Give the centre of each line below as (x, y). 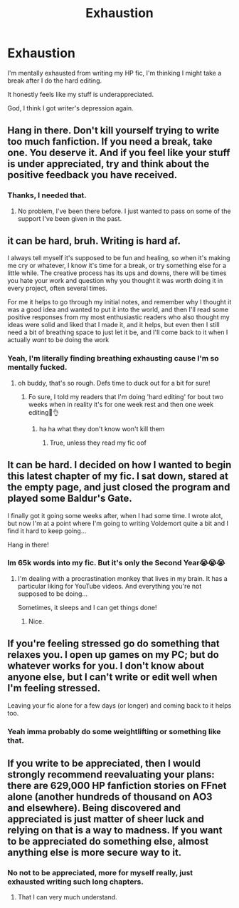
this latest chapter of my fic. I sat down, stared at (118, 476)
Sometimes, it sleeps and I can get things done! (87, 607)
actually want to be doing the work (58, 340)
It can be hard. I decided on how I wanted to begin (119, 465)
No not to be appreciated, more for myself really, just (100, 872)
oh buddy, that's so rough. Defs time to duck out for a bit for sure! (114, 383)
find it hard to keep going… (47, 531)
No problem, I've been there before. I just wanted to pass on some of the (124, 211)
